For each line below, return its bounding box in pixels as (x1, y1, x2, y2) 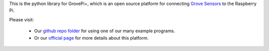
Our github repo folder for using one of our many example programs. (34, 28, 175, 34)
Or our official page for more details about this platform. (34, 35, 149, 41)
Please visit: (9, 16, 34, 22)
